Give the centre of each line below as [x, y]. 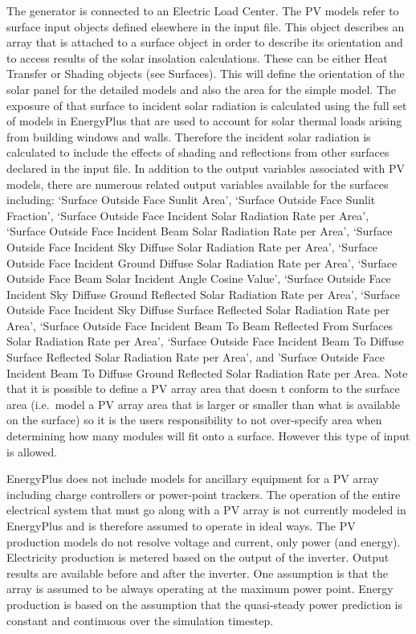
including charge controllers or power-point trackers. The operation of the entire [204, 494]
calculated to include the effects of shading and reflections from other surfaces [198, 152]
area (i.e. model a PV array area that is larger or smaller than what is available [203, 404]
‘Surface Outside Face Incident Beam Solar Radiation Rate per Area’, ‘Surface [200, 231]
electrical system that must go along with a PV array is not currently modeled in [206, 510]
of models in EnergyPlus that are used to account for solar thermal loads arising [204, 121]
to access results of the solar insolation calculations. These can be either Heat [197, 57]
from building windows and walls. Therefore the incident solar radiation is [189, 136]
